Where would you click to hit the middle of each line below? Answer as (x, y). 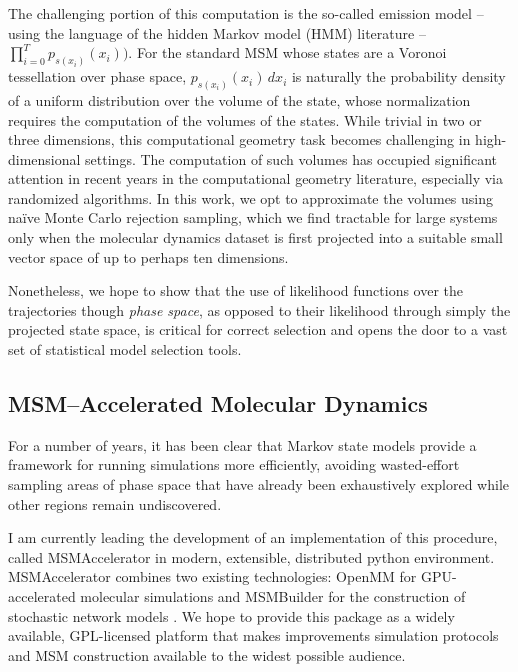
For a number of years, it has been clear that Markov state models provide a (242, 444)
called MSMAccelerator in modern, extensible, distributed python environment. (251, 556)
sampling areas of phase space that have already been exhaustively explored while (258, 484)
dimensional (44, 158)
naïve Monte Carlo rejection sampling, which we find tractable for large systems (253, 217)
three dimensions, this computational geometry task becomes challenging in (239, 139)
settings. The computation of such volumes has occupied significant (291, 158)
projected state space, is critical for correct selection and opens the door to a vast (258, 329)
